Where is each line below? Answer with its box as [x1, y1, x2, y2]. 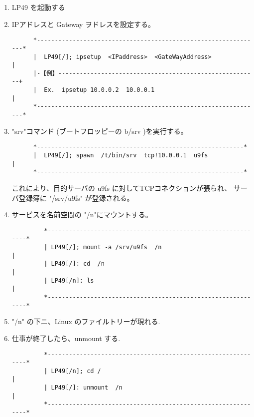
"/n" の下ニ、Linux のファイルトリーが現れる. [11, 316, 160, 327]
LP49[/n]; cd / [51, 367, 101, 375]
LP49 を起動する [11, 2, 65, 12]
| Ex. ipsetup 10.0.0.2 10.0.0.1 [33, 86, 155, 94]
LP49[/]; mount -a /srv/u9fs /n [51, 244, 162, 251]
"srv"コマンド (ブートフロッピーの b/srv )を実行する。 [11, 125, 188, 136]
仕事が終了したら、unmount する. [11, 333, 121, 343]
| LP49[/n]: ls [44, 277, 94, 284]
